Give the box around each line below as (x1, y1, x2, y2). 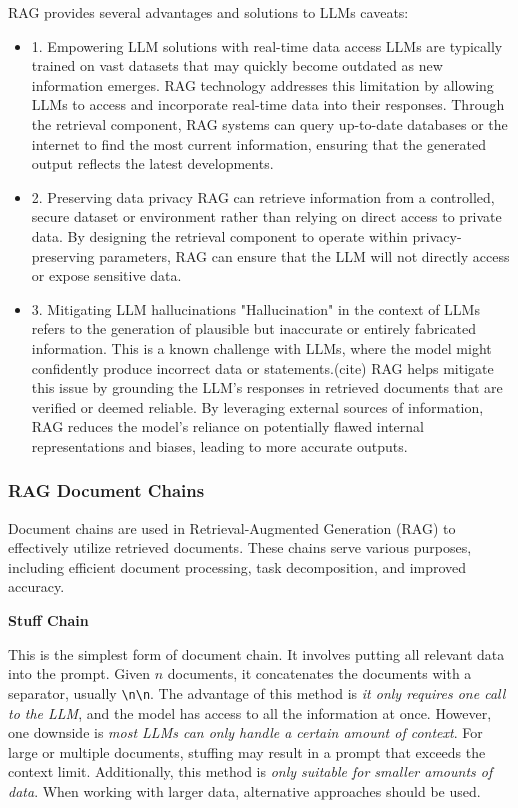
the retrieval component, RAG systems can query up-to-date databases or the (31, 113, 508, 134)
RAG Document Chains (8, 478, 205, 503)
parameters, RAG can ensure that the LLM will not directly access (99, 245, 510, 266)
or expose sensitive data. (31, 265, 182, 286)
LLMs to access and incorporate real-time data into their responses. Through (31, 94, 505, 115)
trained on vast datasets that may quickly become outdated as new (31, 55, 443, 76)
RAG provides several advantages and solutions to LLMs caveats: (8, 2, 409, 22)
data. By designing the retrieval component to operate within (31, 225, 408, 246)
